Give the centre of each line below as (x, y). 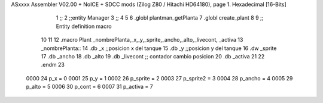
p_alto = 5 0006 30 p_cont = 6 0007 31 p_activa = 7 (89, 87)
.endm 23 (53, 65)
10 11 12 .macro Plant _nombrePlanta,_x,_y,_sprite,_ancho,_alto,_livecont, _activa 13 (142, 40)
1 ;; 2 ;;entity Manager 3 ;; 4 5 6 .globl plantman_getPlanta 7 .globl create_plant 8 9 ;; (160, 18)
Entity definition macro (84, 26)
